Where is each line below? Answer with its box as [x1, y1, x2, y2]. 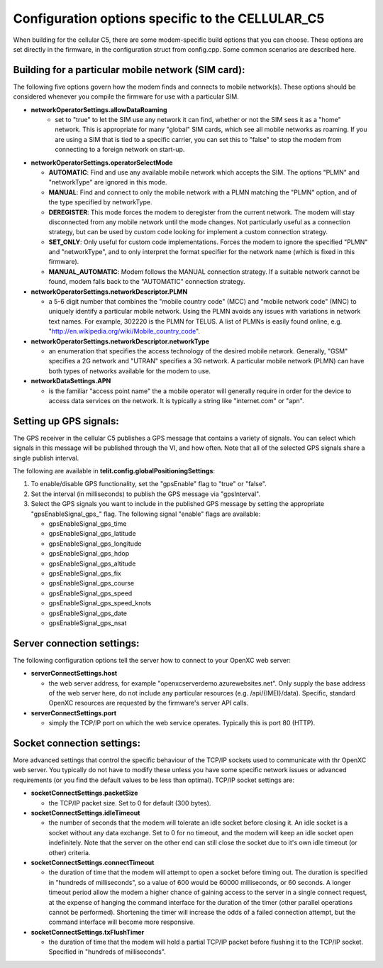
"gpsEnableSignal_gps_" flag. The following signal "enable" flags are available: [30, 510, 261, 518]
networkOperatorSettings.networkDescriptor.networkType [30, 337, 210, 346]
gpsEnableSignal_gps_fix [48, 568, 122, 578]
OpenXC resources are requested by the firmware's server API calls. [48, 699, 249, 708]
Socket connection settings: [13, 737, 141, 749]
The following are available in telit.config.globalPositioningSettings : [13, 467, 216, 475]
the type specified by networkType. [48, 198, 152, 207]
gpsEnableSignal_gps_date [48, 609, 128, 617]
